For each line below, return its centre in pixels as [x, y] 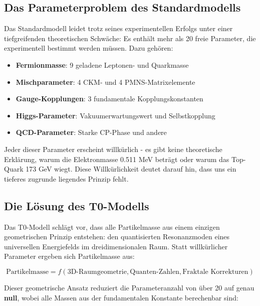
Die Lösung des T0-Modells [77, 205]
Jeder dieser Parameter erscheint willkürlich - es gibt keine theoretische [113, 149]
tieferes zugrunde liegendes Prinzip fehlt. [66, 178]
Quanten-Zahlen [155, 272]
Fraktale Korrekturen [215, 272]
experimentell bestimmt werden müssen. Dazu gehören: [89, 48]
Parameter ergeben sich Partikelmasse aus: [69, 256]
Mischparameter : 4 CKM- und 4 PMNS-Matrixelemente [105, 82]
